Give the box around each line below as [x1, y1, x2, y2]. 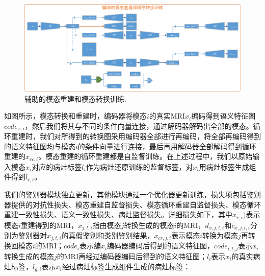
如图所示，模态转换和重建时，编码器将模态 [4, 110, 147, 121]
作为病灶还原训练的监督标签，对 [86, 161, 193, 172]
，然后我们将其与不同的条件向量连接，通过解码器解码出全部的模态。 [24, 120, 253, 131]
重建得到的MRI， [20, 219, 78, 230]
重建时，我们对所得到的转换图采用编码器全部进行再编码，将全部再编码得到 [11, 131, 261, 142]
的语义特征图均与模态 [4, 141, 75, 151]
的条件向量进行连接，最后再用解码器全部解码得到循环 [77, 141, 256, 151]
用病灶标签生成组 [199, 161, 256, 172]
